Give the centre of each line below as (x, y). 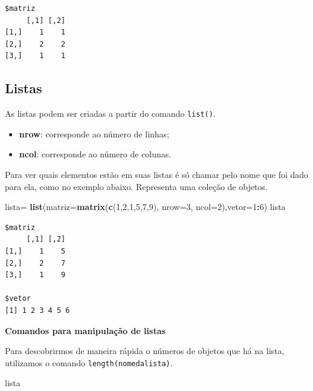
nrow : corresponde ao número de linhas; (94, 133)
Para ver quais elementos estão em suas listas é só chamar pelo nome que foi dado (157, 175)
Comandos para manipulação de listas (85, 330)
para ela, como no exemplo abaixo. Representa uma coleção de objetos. (136, 186)
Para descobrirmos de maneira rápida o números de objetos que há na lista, (145, 351)
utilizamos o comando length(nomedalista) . (89, 362)
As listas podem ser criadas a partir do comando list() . (110, 113)
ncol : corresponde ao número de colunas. (95, 154)
